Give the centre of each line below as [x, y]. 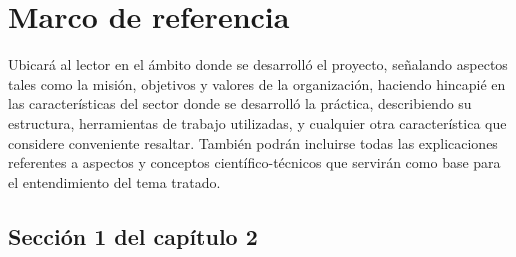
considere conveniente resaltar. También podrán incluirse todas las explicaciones [253, 142]
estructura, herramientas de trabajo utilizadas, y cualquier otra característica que [257, 122]
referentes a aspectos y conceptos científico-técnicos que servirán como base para [254, 162]
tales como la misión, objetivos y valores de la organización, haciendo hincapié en [257, 83]
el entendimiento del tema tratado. [114, 181]
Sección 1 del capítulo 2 [133, 235]
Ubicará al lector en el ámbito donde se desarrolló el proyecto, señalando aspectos [258, 64]
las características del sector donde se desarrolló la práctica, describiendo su [240, 103]
